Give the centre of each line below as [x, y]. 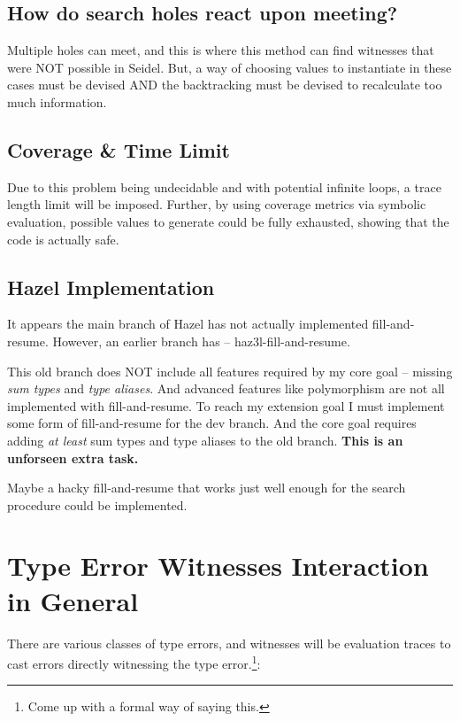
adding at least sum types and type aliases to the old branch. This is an [205, 440]
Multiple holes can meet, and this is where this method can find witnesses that [221, 50]
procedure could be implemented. [97, 504]
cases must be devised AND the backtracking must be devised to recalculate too [225, 85]
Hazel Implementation [111, 287]
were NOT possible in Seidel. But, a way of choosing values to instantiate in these [230, 67]
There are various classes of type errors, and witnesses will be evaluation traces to [229, 643]
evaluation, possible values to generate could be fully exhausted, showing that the [228, 221]
